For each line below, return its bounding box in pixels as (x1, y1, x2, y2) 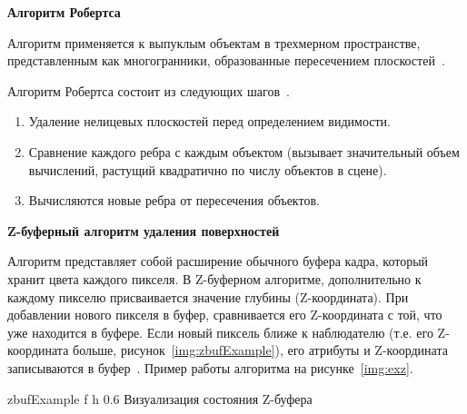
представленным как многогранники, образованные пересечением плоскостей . (7, 51, 445, 70)
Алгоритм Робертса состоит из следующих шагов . (7, 81, 290, 100)
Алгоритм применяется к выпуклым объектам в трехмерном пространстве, (7, 33, 421, 52)
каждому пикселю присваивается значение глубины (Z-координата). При (7, 287, 409, 306)
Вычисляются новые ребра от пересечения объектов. (28, 191, 320, 210)
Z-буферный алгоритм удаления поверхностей (7, 221, 280, 240)
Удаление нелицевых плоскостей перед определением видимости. (28, 112, 391, 131)
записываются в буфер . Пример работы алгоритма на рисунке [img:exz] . (7, 358, 413, 377)
